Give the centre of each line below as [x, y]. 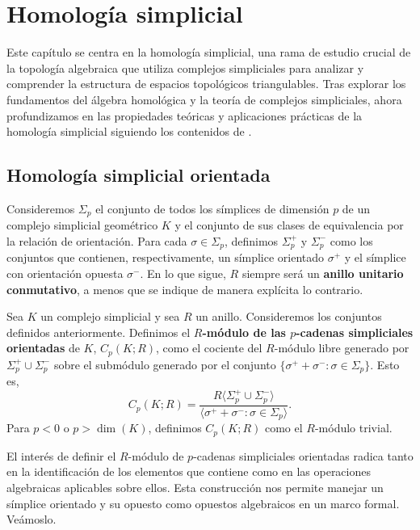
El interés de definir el [61, 455]
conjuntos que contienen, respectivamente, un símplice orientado [166, 257]
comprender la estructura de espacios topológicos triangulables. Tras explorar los [206, 84]
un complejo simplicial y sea [110, 316]
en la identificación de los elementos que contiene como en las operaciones [189, 471]
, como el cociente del [209, 348]
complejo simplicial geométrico [82, 225]
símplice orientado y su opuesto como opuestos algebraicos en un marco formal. [203, 503]
